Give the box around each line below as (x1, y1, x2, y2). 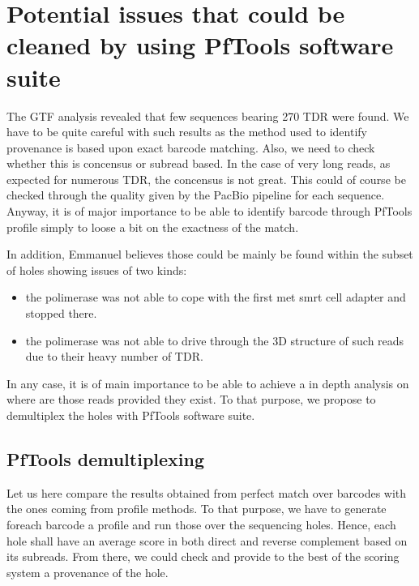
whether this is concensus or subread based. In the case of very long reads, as (6, 155, 391, 172)
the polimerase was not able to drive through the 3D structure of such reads (25, 331, 404, 349)
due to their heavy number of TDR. (25, 348, 203, 365)
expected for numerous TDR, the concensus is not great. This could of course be (6, 170, 406, 187)
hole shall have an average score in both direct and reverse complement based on (6, 532, 408, 549)
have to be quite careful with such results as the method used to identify (6, 123, 367, 140)
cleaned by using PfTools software (6, 28, 394, 62)
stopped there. (25, 305, 97, 322)
